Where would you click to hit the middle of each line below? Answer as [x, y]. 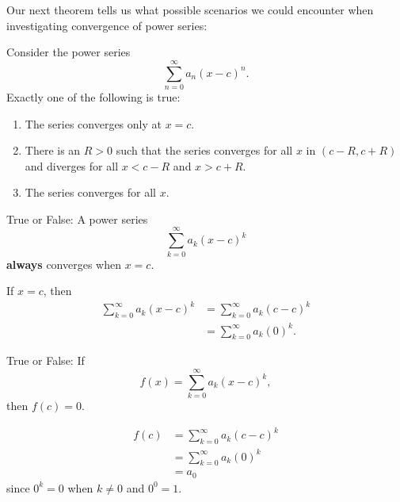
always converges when [64, 264]
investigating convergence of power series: [107, 25]
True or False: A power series [77, 218]
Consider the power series [69, 52]
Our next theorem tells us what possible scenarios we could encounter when [190, 10]
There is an [53, 150]
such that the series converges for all [204, 150]
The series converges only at [93, 123]
